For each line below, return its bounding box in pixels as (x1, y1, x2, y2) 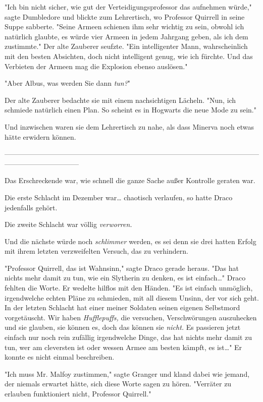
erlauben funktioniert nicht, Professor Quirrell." (5, 388, 151, 398)
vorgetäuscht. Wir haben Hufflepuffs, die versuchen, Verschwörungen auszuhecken (5, 312, 257, 322)
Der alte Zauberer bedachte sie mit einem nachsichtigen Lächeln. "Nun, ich (5, 94, 236, 105)
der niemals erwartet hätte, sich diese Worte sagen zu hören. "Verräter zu (5, 378, 232, 389)
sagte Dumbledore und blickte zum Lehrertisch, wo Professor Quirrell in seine (5, 11, 245, 22)
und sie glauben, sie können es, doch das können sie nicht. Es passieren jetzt (5, 322, 241, 332)
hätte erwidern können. (5, 131, 76, 142)
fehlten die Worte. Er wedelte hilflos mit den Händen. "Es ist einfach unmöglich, (5, 282, 253, 293)
